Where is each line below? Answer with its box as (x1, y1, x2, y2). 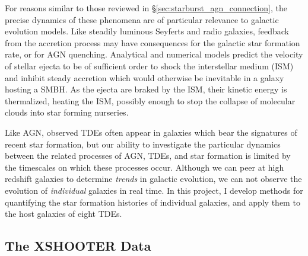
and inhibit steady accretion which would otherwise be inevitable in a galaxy (5, 71, 284, 84)
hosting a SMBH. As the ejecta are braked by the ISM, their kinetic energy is (5, 83, 287, 95)
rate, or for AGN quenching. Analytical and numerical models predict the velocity (5, 48, 303, 60)
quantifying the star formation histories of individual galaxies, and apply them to (5, 196, 300, 208)
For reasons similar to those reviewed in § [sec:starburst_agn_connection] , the (5, 2, 287, 14)
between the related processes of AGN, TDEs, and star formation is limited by (5, 149, 291, 162)
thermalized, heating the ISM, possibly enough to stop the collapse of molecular (5, 94, 296, 107)
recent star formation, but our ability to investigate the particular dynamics (5, 137, 281, 150)
